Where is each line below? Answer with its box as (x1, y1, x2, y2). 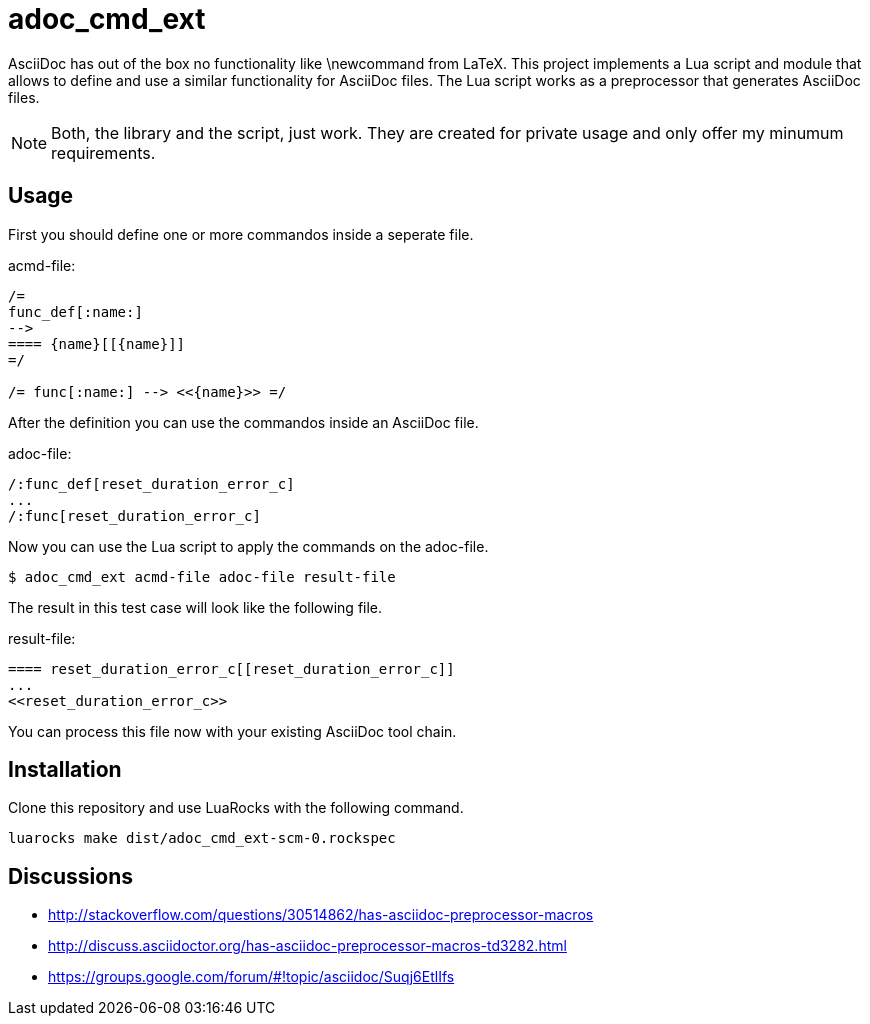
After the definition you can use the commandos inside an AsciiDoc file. (8, 413, 479, 431)
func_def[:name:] (8, 303, 143, 320)
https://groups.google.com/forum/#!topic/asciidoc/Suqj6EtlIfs (48, 968, 455, 986)
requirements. (51, 142, 156, 163)
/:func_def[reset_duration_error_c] (8, 475, 295, 492)
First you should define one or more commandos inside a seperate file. (8, 225, 474, 243)
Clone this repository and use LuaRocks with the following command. (8, 799, 464, 817)
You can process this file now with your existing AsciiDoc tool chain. (8, 722, 457, 740)
